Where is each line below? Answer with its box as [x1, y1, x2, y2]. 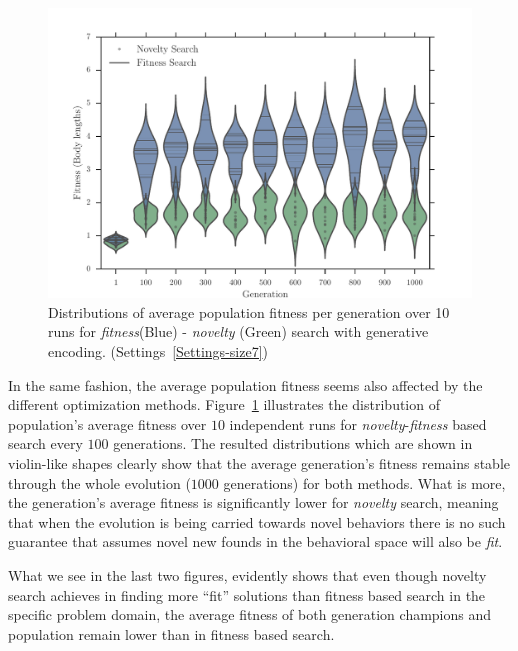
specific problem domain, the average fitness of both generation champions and [8, 604, 492, 625]
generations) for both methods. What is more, [223, 472, 506, 493]
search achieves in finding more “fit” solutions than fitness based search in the [8, 584, 486, 605]
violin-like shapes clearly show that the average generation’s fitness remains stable [8, 453, 511, 473]
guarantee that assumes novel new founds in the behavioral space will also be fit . [8, 531, 503, 552]
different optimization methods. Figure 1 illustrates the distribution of [8, 394, 440, 415]
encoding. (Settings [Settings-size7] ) [48, 341, 268, 362]
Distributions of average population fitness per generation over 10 [48, 301, 450, 322]
